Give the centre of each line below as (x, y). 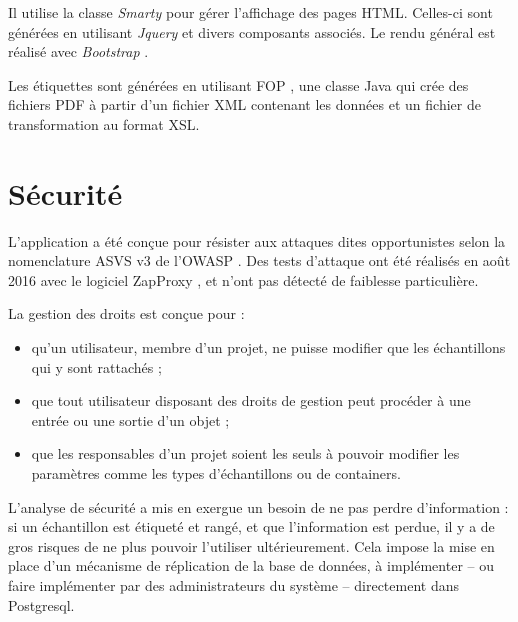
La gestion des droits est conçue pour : (126, 313)
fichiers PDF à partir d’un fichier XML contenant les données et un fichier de (244, 104)
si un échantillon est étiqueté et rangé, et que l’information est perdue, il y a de (251, 526)
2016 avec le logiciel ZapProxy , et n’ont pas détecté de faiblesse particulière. (243, 279)
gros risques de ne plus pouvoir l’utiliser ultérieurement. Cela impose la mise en (251, 545)
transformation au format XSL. (104, 123)
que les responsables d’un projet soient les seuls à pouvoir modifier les (245, 453)
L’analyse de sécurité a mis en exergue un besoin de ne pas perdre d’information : (258, 506)
